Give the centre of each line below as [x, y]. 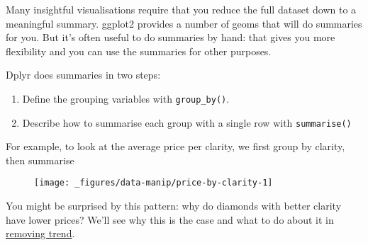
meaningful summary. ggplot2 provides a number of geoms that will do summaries [184, 23]
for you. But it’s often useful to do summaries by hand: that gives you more [171, 37]
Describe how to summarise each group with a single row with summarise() [187, 122]
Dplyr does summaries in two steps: [83, 75]
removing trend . [40, 233]
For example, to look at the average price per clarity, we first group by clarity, [175, 146]
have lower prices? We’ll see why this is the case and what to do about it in [170, 219]
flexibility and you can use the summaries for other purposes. [139, 51]
